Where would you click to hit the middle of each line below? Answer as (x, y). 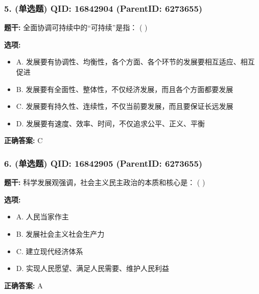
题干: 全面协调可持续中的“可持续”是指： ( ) (76, 27)
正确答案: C (23, 140)
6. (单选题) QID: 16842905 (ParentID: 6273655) (103, 163)
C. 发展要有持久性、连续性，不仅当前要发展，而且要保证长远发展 (125, 106)
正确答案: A (23, 285)
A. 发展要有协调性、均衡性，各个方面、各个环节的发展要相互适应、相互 (135, 62)
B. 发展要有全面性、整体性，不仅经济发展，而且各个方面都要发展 (125, 89)
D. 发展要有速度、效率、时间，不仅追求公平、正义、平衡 (111, 123)
